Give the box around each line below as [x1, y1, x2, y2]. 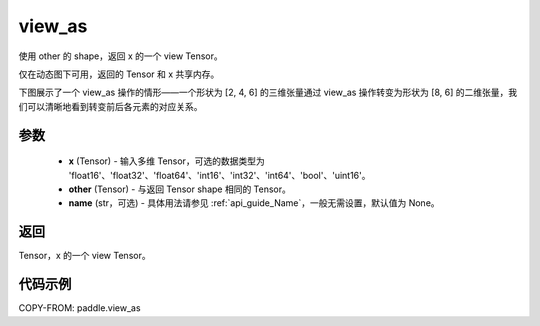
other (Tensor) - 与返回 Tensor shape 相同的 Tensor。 [68, 183, 292, 195]
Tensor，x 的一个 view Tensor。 [18, 250, 151, 262]
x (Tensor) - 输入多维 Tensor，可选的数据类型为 [68, 155, 265, 167]
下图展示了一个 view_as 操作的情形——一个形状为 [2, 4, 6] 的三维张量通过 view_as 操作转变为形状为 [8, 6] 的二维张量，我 [18, 86, 518, 99]
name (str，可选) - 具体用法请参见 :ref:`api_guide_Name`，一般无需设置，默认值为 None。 [68, 197, 440, 209]
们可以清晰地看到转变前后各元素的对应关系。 [18, 100, 203, 112]
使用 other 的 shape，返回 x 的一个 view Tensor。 [18, 50, 224, 62]
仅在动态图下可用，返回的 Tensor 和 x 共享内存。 [18, 68, 220, 80]
